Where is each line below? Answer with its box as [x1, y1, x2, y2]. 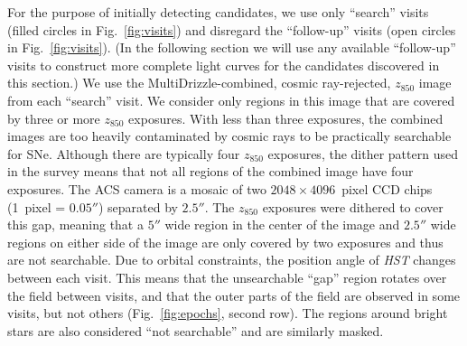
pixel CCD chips [341, 179, 433, 198]
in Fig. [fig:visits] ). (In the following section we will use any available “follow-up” [7, 38, 456, 57]
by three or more [7, 108, 100, 127]
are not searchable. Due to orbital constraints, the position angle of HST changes [7, 250, 456, 269]
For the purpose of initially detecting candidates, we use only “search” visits [7, 3, 429, 21]
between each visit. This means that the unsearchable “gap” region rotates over [7, 267, 447, 286]
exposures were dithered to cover [262, 197, 444, 216]
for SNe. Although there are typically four [7, 144, 240, 163]
